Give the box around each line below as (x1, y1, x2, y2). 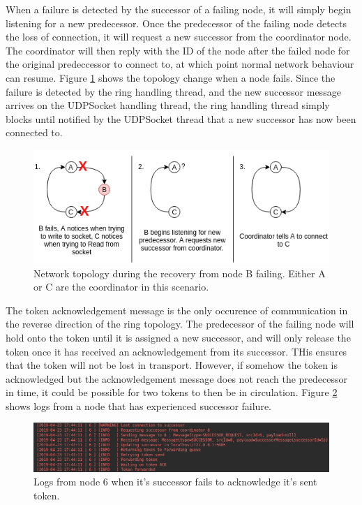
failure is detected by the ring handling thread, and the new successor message (6, 84, 341, 98)
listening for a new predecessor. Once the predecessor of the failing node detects (6, 15, 347, 30)
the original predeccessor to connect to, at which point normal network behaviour (6, 57, 354, 71)
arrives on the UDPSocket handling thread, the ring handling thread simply (6, 98, 330, 112)
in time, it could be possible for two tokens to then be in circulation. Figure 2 (6, 385, 338, 400)
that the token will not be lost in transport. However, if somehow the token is (6, 358, 338, 372)
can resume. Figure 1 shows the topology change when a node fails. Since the (6, 70, 335, 85)
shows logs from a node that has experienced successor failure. (6, 398, 271, 413)
